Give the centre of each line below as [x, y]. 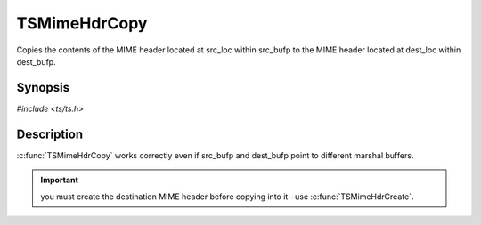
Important [60, 180]
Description [50, 134]
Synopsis [43, 88]
